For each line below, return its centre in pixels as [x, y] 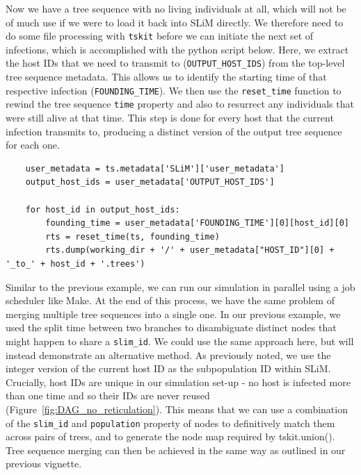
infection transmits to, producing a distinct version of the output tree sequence [174, 131]
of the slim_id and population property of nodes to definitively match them [170, 423]
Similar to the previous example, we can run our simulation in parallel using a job [180, 286]
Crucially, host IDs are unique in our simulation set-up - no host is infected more [178, 382]
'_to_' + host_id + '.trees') [75, 264]
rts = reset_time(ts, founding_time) [133, 236]
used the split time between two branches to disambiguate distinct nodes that [171, 327]
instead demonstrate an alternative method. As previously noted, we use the [168, 355]
